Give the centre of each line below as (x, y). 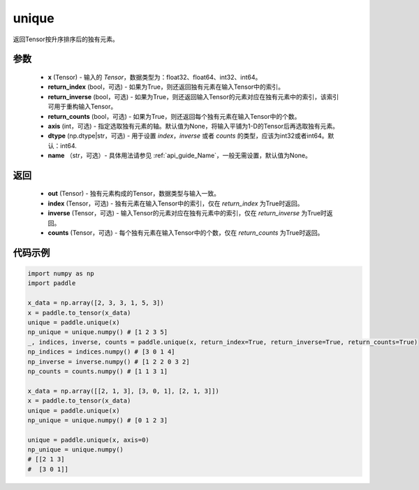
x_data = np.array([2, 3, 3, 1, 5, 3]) (96, 303)
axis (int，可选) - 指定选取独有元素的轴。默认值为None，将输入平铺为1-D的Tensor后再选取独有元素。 (193, 126)
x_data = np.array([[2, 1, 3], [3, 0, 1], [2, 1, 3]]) (123, 391)
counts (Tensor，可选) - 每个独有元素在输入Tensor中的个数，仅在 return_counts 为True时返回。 (186, 233)
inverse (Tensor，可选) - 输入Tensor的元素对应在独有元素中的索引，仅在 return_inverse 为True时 (188, 213)
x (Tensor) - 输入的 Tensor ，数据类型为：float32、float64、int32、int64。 (155, 77)
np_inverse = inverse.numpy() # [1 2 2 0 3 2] (109, 361)
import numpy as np (61, 274)
